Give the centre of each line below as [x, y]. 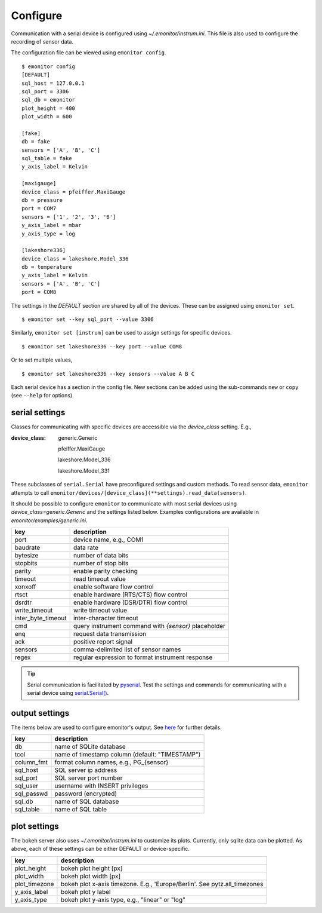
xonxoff [25, 587]
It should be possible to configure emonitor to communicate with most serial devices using [124, 504]
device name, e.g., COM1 [108, 540]
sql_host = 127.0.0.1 [53, 83]
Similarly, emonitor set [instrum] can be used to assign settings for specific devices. [121, 333]
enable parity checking [106, 571]
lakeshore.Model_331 [84, 471]
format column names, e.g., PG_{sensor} [112, 762]
